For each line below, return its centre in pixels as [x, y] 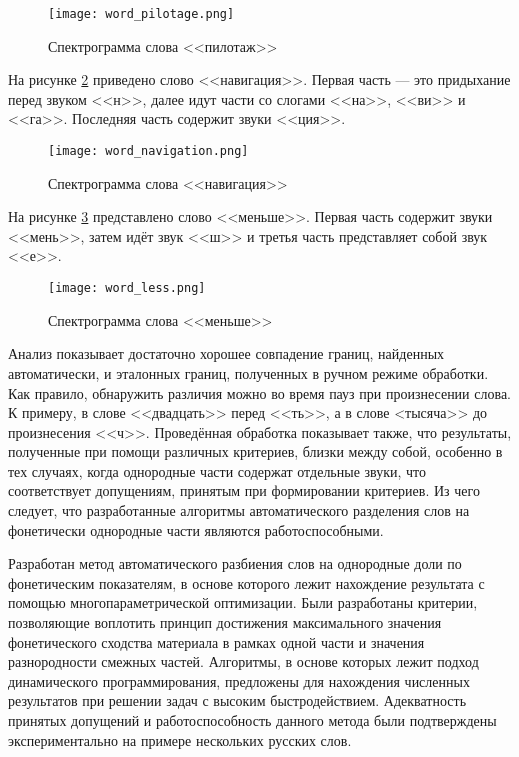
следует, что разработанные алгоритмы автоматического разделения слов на [239, 510]
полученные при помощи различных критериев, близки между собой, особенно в [255, 451]
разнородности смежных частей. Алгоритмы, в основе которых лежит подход [243, 661]
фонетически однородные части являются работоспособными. [196, 529]
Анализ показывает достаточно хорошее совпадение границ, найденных [226, 353]
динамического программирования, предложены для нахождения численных [239, 680]
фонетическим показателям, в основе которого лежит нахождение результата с [246, 582]
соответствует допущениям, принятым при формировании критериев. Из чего [244, 490]
